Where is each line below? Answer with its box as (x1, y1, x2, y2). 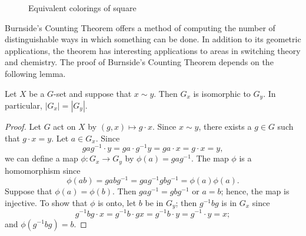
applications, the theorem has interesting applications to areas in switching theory (5, 44, 301, 56)
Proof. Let (5, 120, 41, 133)
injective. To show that (5, 197, 88, 208)
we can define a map (5, 152, 78, 164)
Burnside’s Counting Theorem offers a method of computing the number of (5, 21, 275, 33)
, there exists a (198, 120, 252, 133)
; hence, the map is (221, 185, 290, 197)
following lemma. (5, 67, 66, 79)
